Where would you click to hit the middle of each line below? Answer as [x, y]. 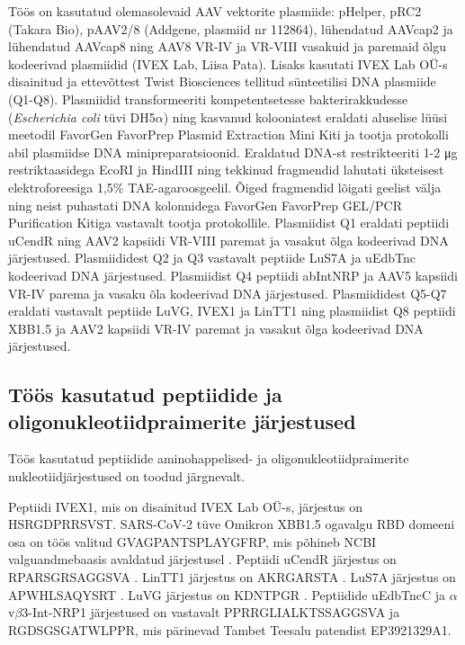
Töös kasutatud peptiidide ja [145, 394]
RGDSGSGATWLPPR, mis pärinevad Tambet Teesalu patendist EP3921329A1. [230, 629]
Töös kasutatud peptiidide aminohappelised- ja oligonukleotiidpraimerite [209, 458]
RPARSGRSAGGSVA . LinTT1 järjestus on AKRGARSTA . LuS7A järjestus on [232, 577]
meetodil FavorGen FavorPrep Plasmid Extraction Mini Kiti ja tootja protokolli [228, 134]
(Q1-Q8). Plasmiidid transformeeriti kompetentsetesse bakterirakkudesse [208, 99]
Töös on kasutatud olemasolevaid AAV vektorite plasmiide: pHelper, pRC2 [215, 11]
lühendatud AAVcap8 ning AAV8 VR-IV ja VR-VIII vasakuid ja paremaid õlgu [228, 46]
